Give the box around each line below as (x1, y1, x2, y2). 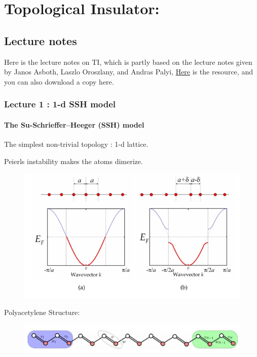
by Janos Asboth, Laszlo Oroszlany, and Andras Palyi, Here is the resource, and (4, 66, 253, 77)
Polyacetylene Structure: (4, 307, 80, 318)
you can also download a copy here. (4, 76, 114, 87)
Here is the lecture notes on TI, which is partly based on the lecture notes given (4, 56, 252, 67)
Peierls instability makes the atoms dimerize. (4, 155, 143, 166)
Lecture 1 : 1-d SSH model (4, 98, 116, 110)
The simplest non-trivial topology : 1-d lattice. (4, 139, 149, 149)
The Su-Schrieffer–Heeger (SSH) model (4, 119, 144, 130)
